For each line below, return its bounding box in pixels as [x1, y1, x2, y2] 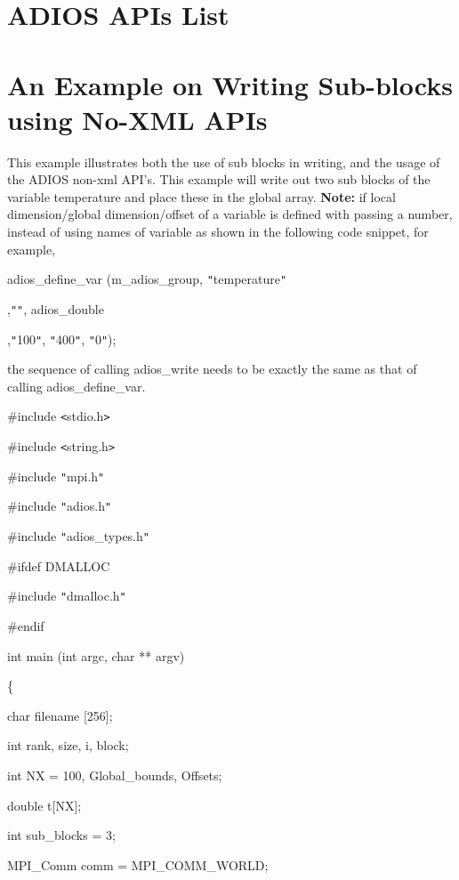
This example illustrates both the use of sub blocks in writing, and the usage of [7, 152, 440, 171]
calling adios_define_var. [7, 376, 146, 395]
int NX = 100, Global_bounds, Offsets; [7, 765, 222, 784]
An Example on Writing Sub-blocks [7, 66, 453, 102]
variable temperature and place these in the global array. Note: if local [7, 187, 396, 206]
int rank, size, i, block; [7, 736, 129, 755]
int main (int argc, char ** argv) [7, 646, 185, 665]
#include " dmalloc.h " [7, 586, 126, 605]
